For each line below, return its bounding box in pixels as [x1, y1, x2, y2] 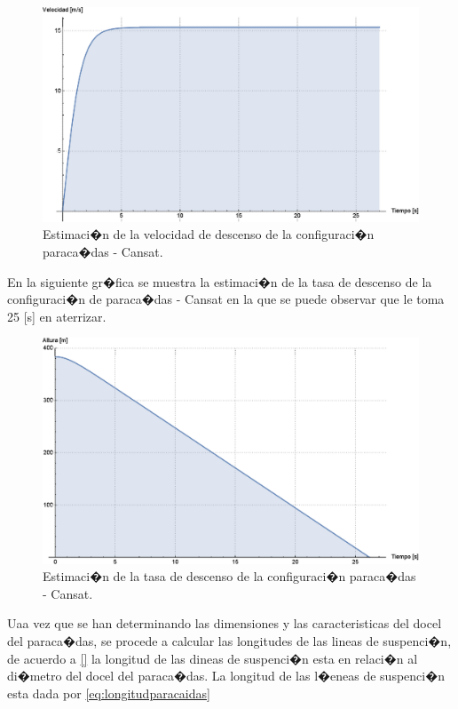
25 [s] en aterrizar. [7, 307, 107, 325]
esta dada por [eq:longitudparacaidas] [7, 683, 210, 702]
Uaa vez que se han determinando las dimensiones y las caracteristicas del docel [7, 614, 442, 633]
